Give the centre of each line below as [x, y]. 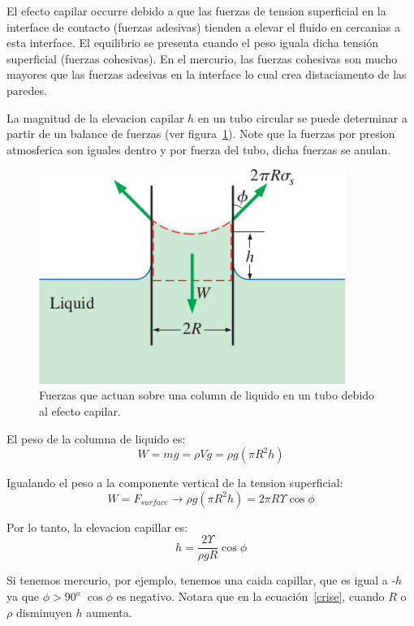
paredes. [27, 90]
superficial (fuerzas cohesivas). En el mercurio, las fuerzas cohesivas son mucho [202, 58]
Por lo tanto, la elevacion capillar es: [97, 527]
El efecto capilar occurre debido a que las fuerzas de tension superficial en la [196, 11]
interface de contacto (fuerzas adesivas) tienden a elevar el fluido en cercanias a [203, 26]
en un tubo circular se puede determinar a [302, 117]
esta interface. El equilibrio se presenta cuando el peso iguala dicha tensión [193, 43]
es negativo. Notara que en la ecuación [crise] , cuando [250, 596]
